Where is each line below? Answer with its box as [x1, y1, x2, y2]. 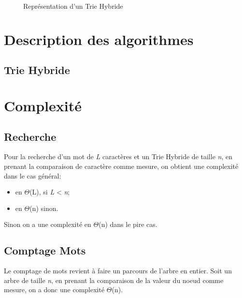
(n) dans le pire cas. [99, 219, 157, 229]
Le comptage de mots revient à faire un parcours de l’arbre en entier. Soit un [4, 266, 232, 276]
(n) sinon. [29, 203, 58, 213]
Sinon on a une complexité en [4, 219, 91, 229]
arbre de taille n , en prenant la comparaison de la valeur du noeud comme [4, 275, 224, 285]
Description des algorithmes [4, 29, 194, 49]
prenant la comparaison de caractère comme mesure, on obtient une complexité [4, 161, 239, 171]
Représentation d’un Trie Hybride [23, 1, 123, 11]
